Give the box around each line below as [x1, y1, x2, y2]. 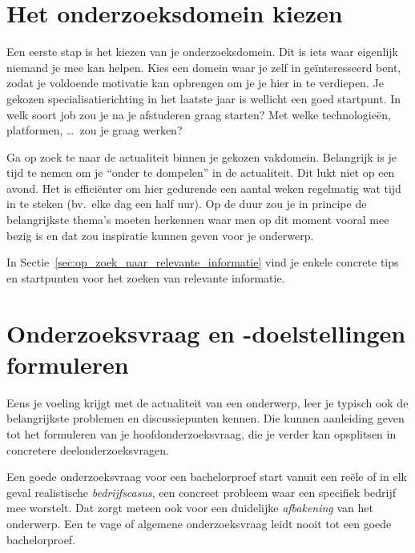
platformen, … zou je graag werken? [6, 122, 183, 138]
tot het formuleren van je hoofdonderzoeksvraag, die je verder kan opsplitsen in [6, 425, 397, 442]
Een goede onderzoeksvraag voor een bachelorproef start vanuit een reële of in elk [6, 468, 407, 485]
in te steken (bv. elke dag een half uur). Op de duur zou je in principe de [6, 195, 367, 212]
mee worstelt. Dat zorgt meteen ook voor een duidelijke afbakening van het [6, 499, 373, 516]
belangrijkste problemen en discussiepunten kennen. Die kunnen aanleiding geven [6, 410, 405, 427]
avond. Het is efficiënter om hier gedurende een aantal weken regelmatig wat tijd [6, 179, 401, 196]
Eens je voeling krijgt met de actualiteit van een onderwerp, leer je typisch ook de [6, 394, 409, 411]
